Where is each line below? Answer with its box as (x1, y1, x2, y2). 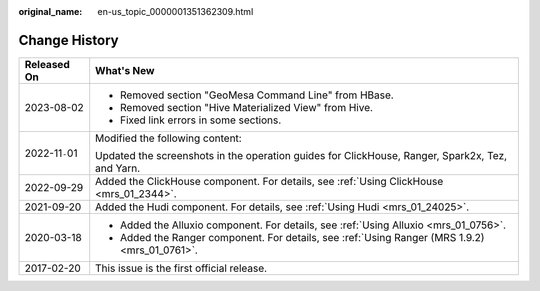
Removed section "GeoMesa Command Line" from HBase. (120, 88, 394, 102)
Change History (18, 31, 119, 49)
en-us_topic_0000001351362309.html (97, 6, 254, 17)
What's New (95, 63, 155, 77)
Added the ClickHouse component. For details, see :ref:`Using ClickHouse (95, 174, 444, 188)
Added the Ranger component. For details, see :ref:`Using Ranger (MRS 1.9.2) (120, 230, 485, 244)
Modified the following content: (95, 131, 242, 145)
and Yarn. (95, 161, 141, 175)
